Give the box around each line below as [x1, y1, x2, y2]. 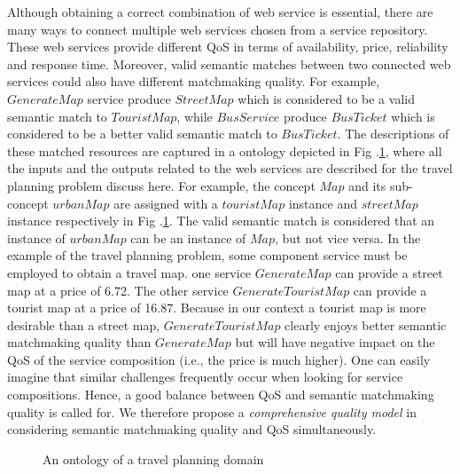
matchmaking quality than [7, 333, 152, 352]
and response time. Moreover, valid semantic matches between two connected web [7, 54, 451, 73]
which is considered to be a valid [238, 89, 415, 107]
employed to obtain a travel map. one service [7, 263, 252, 281]
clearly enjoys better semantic [285, 315, 447, 334]
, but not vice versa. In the [275, 228, 421, 247]
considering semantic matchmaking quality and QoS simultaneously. [7, 420, 377, 438]
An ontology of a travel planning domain [43, 449, 264, 468]
